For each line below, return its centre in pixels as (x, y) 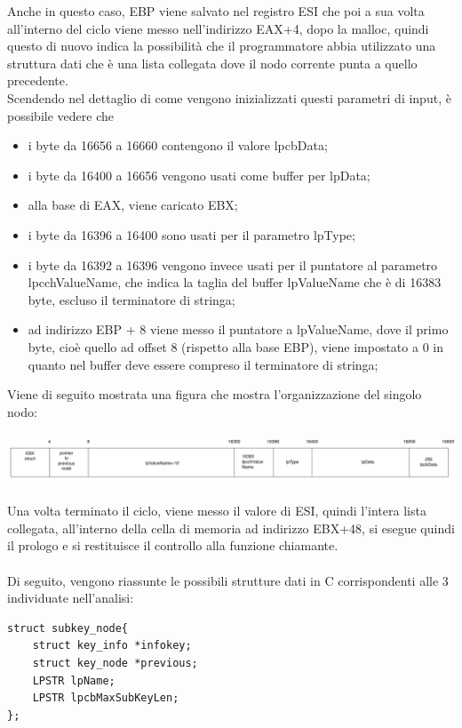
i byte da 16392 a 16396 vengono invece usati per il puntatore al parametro (233, 264)
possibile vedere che (60, 115)
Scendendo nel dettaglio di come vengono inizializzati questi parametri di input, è (229, 97)
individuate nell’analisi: (71, 598)
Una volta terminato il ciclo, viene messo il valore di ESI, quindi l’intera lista (217, 511)
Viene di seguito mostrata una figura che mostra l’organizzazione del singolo (215, 394)
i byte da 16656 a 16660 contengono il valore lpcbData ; (178, 145)
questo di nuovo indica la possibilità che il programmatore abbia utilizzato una (222, 46)
